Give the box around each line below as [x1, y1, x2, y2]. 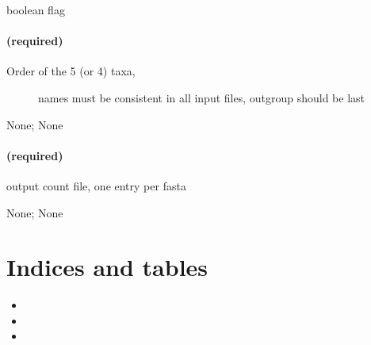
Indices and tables [6, 251, 208, 283]
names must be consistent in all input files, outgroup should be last [38, 89, 365, 105]
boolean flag [6, 2, 65, 17]
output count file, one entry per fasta [6, 177, 186, 194]
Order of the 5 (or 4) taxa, [6, 63, 136, 79]
